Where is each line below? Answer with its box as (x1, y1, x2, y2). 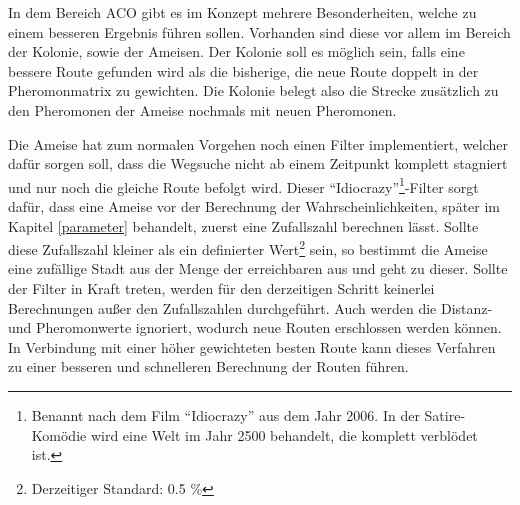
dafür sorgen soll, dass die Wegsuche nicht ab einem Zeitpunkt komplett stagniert (8, 153, 508, 174)
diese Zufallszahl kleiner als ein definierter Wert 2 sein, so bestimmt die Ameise (8, 236, 488, 259)
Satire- (424, 405, 466, 425)
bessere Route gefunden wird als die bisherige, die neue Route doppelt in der (8, 60, 479, 81)
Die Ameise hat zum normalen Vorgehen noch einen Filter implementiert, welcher (8, 133, 508, 154)
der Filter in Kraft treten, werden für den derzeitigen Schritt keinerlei (8, 278, 435, 299)
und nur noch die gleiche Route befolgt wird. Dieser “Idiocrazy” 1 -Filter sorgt (8, 173, 479, 197)
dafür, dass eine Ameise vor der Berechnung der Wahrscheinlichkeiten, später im (8, 196, 500, 216)
